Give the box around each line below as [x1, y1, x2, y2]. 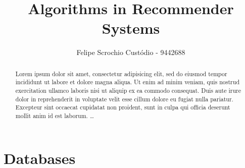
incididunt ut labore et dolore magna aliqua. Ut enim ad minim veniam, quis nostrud [15, 78, 239, 86]
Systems [102, 18, 160, 38]
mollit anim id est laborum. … [15, 111, 94, 120]
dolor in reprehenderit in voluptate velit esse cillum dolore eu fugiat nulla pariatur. [15, 94, 233, 103]
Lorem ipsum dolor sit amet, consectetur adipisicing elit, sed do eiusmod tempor [15, 69, 227, 78]
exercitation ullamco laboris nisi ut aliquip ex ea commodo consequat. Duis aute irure [15, 86, 241, 95]
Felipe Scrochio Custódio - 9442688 [76, 47, 185, 58]
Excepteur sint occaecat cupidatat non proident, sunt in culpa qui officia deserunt [15, 103, 230, 111]
